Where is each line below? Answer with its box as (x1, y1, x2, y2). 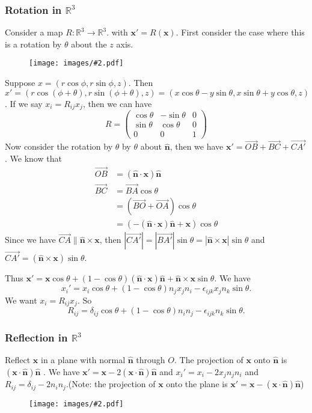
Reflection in (5, 329, 68, 344)
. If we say (5, 97, 43, 109)
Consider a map (5, 26, 63, 38)
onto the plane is (166, 378, 228, 390)
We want (5, 293, 37, 306)
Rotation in (5, 2, 62, 17)
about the (71, 37, 107, 50)
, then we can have (82, 97, 152, 109)
